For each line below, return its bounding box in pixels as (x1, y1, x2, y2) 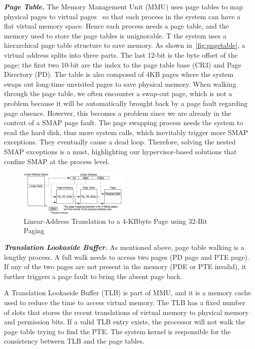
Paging (24, 225, 44, 236)
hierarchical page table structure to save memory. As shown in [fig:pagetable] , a (4, 40, 245, 50)
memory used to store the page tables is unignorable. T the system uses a (4, 30, 226, 40)
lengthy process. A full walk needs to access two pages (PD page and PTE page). (4, 251, 250, 262)
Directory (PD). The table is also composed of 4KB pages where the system (4, 69, 234, 79)
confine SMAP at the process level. (4, 156, 109, 166)
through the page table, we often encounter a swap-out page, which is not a (4, 88, 232, 99)
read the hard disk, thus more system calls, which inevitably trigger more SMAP (4, 127, 248, 137)
